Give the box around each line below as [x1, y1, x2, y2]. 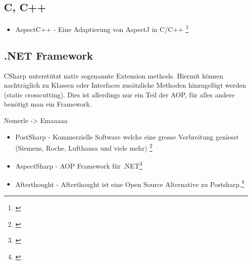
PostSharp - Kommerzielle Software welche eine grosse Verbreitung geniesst [15, 131, 239, 141]
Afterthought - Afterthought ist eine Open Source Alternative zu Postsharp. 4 [15, 177, 244, 189]
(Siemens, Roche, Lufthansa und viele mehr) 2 [15, 141, 153, 153]
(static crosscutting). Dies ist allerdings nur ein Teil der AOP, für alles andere [4, 89, 235, 99]
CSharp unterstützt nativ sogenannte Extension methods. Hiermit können [4, 70, 223, 80]
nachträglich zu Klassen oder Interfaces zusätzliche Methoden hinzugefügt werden [4, 80, 246, 90]
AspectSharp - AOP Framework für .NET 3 [15, 159, 142, 171]
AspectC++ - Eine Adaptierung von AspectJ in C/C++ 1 [15, 23, 189, 34]
